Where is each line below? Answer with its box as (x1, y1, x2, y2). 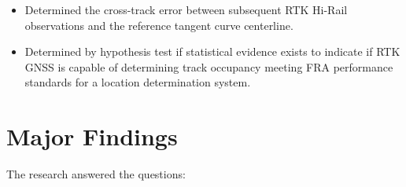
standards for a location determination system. (24, 74, 251, 90)
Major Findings (6, 120, 178, 152)
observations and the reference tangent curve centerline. (24, 16, 293, 33)
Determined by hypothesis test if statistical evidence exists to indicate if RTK (24, 43, 400, 60)
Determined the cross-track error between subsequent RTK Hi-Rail (24, 2, 348, 17)
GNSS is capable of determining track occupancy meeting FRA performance (24, 58, 393, 75)
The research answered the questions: (6, 166, 186, 182)
